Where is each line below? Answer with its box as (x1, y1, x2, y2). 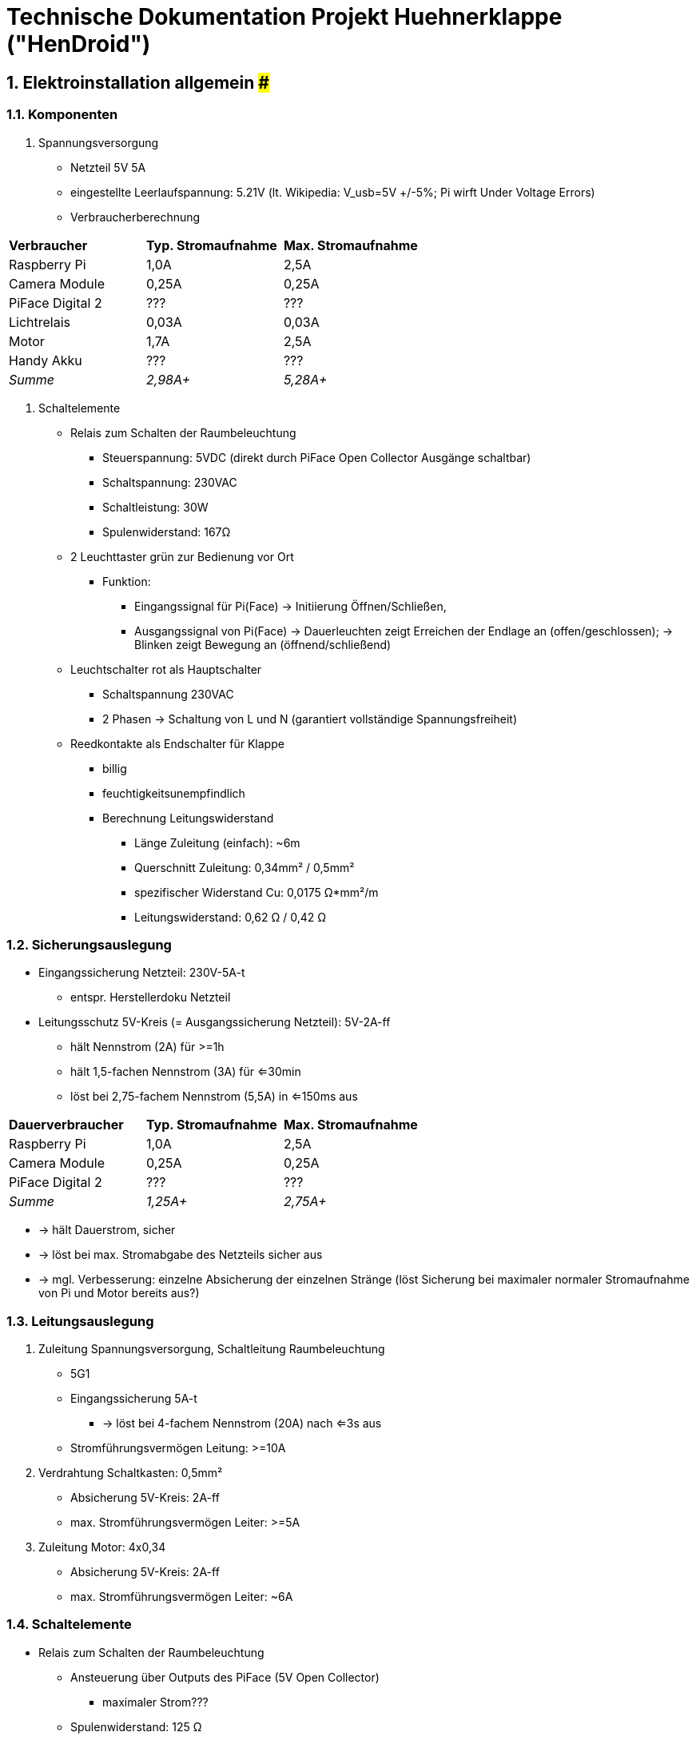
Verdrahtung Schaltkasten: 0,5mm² (38, 1466, 223, 1480)
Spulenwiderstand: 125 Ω (70, 1719, 202, 1734)
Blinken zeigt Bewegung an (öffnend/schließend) (134, 637, 392, 651)
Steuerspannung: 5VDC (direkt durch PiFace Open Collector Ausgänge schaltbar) (102, 450, 531, 464)
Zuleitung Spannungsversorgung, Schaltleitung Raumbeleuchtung (38, 1342, 385, 1356)
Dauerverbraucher (9, 1117, 124, 1133)
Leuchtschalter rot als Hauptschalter (70, 662, 262, 676)
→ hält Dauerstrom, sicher (38, 1223, 176, 1237)
